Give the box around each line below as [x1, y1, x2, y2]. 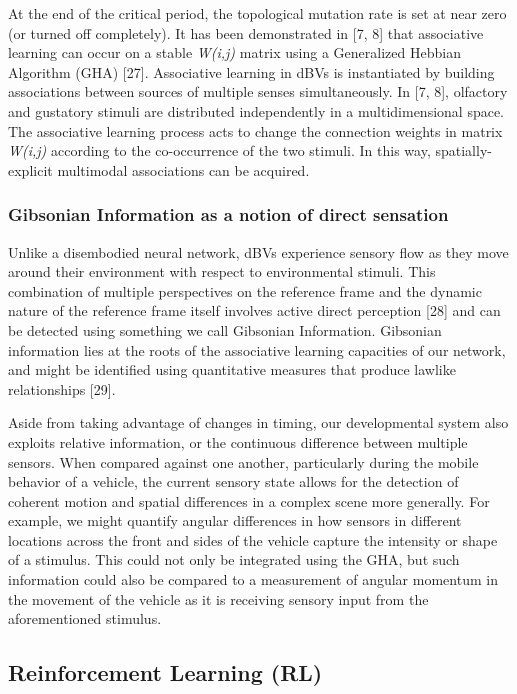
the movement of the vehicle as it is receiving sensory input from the [8, 588, 429, 609]
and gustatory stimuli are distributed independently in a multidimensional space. [8, 100, 505, 121]
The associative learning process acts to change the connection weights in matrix [8, 120, 503, 141]
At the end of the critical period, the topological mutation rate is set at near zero [8, 3, 507, 23]
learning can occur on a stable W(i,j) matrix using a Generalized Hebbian [8, 42, 461, 63]
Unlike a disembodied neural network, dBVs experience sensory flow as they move [8, 241, 509, 262]
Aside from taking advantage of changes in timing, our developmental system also [8, 412, 509, 433]
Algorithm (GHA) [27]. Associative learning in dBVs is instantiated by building [8, 61, 495, 82]
